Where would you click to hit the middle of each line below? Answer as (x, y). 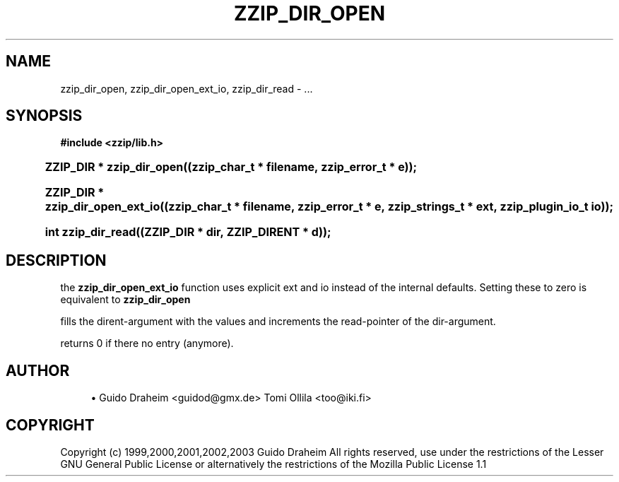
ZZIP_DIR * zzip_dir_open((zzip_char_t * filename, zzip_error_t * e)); (231, 167)
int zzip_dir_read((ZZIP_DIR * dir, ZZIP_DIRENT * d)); (188, 232)
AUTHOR (38, 370)
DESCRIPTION (56, 260)
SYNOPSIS (44, 116)
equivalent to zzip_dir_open (125, 300)
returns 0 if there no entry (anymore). (147, 343)
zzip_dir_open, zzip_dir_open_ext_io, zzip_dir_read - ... (187, 88)
